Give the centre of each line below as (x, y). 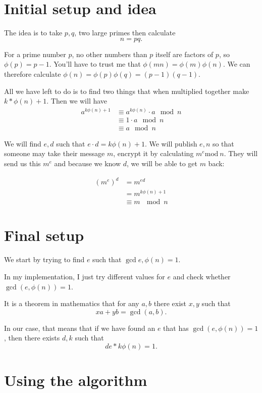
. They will (241, 153)
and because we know (88, 163)
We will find (23, 143)
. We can (237, 64)
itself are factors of (185, 54)
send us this (22, 163)
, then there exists (32, 338)
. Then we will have (77, 101)
